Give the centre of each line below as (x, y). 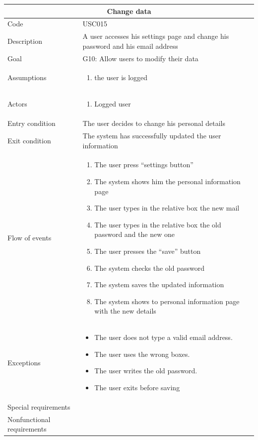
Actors (17, 104)
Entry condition (32, 123)
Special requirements (39, 406)
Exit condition (29, 140)
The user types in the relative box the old (158, 224)
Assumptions (27, 77)
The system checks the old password (150, 268)
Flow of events (30, 238)
